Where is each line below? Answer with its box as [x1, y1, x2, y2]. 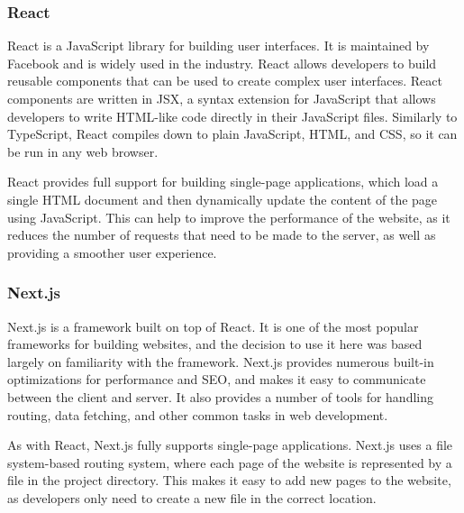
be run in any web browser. [7, 142, 159, 160]
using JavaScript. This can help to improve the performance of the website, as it [7, 207, 450, 226]
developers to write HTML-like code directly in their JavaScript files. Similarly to [7, 106, 458, 125]
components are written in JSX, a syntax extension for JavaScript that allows [7, 89, 436, 107]
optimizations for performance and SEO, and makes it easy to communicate [7, 370, 426, 389]
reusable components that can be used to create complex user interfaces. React [7, 71, 442, 90]
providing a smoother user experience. [7, 243, 217, 261]
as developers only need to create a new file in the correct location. [7, 488, 377, 507]
